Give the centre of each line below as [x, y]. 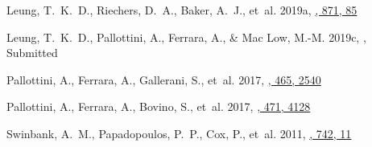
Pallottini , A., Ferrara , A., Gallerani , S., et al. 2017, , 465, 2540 [164, 79]
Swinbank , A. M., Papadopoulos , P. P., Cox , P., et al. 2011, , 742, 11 [179, 133]
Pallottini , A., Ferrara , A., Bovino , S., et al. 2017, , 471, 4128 [159, 106]
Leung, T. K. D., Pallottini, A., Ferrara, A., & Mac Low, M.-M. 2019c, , [186, 37]
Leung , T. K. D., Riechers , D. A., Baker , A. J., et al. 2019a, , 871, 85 [182, 10]
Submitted [32, 53]
